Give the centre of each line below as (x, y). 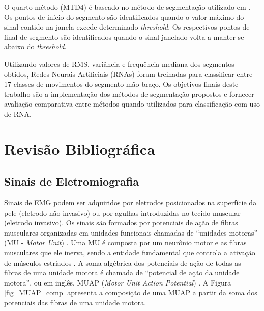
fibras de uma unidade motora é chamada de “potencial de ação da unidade (122, 273)
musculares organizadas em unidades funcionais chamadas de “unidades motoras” (131, 232)
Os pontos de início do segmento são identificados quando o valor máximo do (124, 17)
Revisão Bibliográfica (80, 149)
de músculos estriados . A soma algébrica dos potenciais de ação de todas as (123, 262)
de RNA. (18, 113)
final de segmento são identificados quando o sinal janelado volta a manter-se (124, 36)
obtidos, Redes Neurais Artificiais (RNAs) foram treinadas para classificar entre (128, 74)
